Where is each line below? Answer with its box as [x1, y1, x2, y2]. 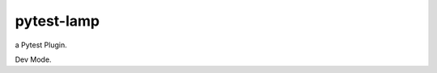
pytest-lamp [15, 12, 100, 30]
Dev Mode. [15, 55, 52, 64]
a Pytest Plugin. [15, 40, 68, 50]
